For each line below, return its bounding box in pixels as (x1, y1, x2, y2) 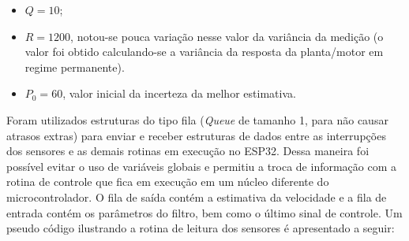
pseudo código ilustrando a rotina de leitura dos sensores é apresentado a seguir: (6, 220, 395, 236)
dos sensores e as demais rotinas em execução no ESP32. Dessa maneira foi (6, 143, 370, 159)
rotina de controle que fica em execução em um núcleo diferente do (6, 173, 329, 190)
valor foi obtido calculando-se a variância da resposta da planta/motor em (24, 43, 384, 60)
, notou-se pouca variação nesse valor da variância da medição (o (70, 28, 384, 44)
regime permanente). (24, 58, 125, 75)
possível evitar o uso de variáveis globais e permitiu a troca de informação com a (6, 158, 397, 174)
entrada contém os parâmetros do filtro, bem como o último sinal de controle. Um (6, 204, 403, 221)
